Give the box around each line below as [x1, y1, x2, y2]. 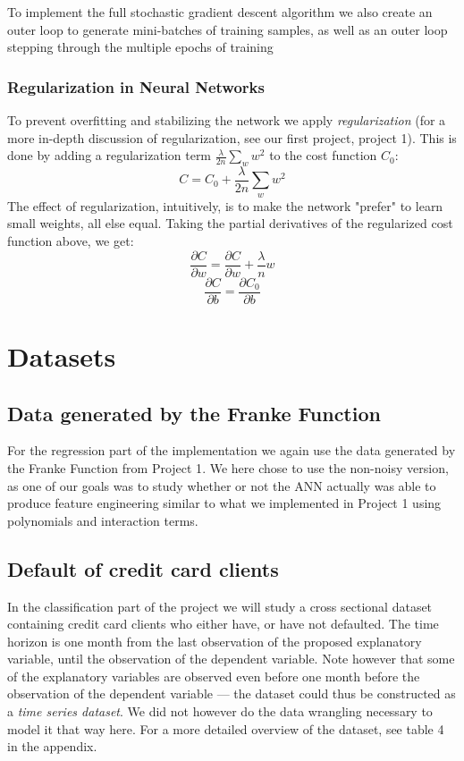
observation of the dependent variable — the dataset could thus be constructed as [7, 684, 456, 703]
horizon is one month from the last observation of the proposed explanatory [7, 631, 422, 650]
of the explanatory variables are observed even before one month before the [7, 666, 420, 685]
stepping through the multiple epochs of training [7, 38, 274, 56]
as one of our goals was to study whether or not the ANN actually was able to [7, 476, 436, 495]
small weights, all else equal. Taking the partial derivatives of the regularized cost [7, 214, 453, 233]
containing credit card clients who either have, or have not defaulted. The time [7, 614, 439, 633]
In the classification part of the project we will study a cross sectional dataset [7, 596, 433, 615]
